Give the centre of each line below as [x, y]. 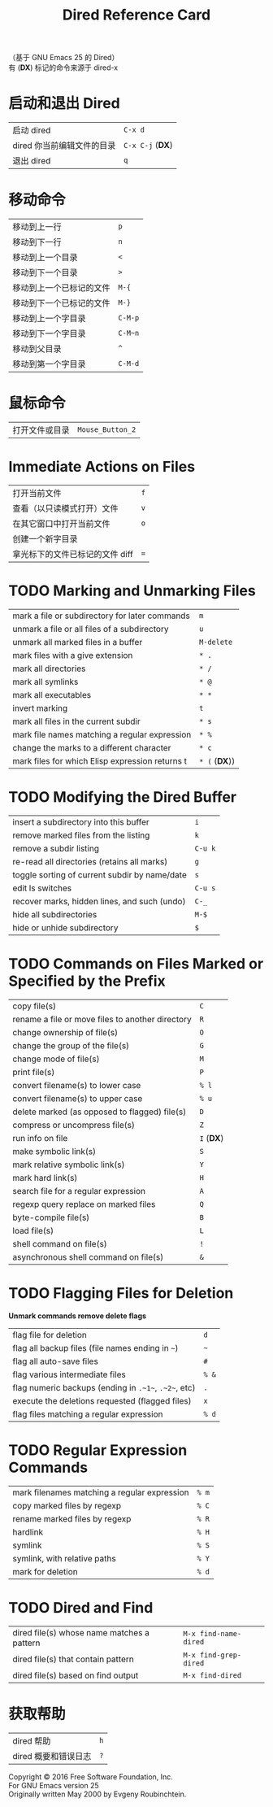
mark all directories [49, 668]
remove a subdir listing [56, 848]
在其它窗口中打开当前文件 [62, 524]
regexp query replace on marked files [84, 1204]
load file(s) [33, 1230]
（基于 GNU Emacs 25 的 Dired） [64, 58]
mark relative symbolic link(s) [69, 1165]
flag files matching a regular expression [88, 1414]
